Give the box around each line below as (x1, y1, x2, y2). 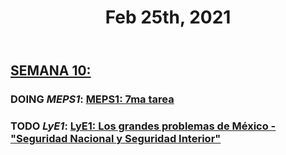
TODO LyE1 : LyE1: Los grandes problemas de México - (10, 119, 277, 133)
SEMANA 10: (10, 62, 92, 80)
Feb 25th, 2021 (104, 6, 232, 29)
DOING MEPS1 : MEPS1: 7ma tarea (10, 92, 175, 106)
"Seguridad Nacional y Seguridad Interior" (10, 132, 222, 146)
